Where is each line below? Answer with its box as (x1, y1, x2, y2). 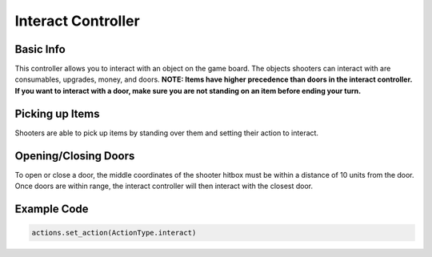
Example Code (14, 202, 89, 215)
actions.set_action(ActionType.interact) (31, 228, 197, 238)
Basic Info (14, 42, 66, 56)
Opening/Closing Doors (14, 149, 135, 163)
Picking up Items (14, 106, 100, 120)
